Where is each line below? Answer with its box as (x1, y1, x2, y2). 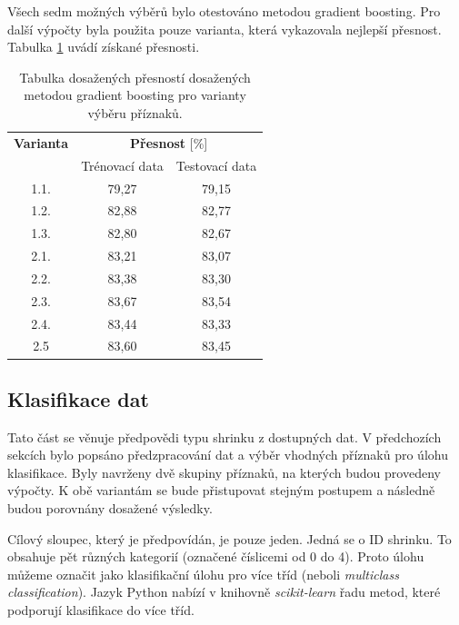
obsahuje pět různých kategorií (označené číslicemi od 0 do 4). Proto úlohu (7, 547, 424, 566)
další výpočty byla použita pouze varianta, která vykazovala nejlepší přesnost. (7, 19, 442, 38)
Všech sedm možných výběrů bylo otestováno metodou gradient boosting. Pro (7, 2, 441, 20)
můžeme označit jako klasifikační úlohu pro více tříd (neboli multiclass (7, 564, 399, 583)
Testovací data (175, 155, 257, 174)
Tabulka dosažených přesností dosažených (19, 67, 251, 86)
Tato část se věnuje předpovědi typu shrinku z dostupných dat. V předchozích (7, 427, 442, 446)
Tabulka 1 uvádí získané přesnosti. (7, 37, 200, 56)
